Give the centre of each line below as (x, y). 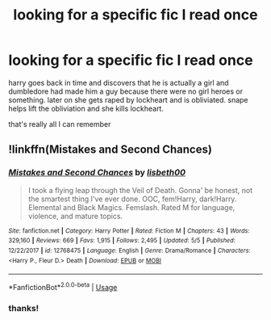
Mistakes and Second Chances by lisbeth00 (97, 173)
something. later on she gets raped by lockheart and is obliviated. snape (128, 99)
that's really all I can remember (60, 124)
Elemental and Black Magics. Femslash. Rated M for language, (131, 207)
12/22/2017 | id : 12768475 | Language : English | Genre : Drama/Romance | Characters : (129, 251)
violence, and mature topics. (75, 216)
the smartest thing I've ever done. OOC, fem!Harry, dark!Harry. (132, 199)
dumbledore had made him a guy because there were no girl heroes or (126, 91)
